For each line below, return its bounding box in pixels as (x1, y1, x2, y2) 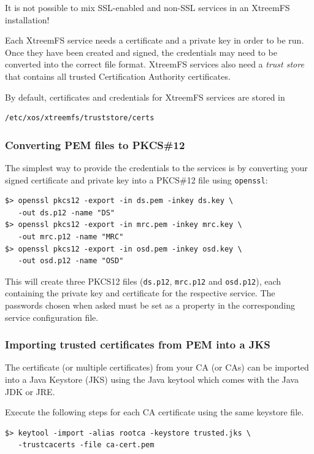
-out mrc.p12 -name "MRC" (18, 233, 124, 241)
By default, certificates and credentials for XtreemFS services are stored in (5, 90, 285, 103)
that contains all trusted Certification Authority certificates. (5, 69, 231, 82)
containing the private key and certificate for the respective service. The (5, 287, 275, 299)
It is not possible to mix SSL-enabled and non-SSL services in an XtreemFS (5, 1, 290, 13)
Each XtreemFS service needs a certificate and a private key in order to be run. (5, 34, 304, 47)
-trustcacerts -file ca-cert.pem (18, 441, 155, 450)
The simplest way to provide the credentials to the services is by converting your (5, 161, 308, 174)
